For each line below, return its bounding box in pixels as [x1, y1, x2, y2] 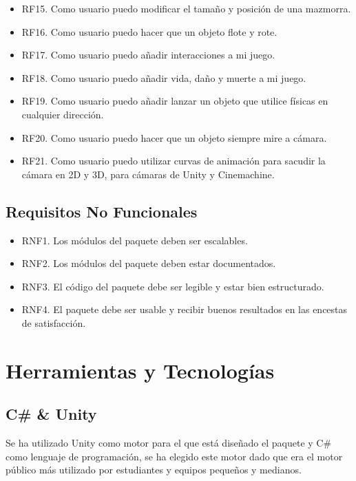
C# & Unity [6, 403, 97, 425]
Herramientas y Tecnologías [6, 356, 275, 384]
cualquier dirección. [21, 107, 104, 121]
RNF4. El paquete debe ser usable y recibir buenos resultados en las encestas [21, 302, 348, 317]
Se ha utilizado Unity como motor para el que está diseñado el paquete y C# [6, 436, 332, 450]
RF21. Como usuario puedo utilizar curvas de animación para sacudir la [21, 153, 326, 168]
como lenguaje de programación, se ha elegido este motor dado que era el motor [6, 449, 343, 463]
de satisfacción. [21, 315, 86, 330]
